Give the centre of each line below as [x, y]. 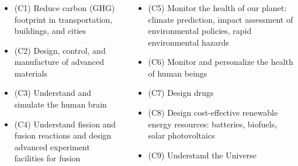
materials [31, 73]
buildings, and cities [50, 31]
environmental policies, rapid [200, 31]
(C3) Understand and [53, 93]
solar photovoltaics [181, 135]
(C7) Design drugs [181, 93]
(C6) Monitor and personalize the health [221, 62]
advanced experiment [52, 146]
